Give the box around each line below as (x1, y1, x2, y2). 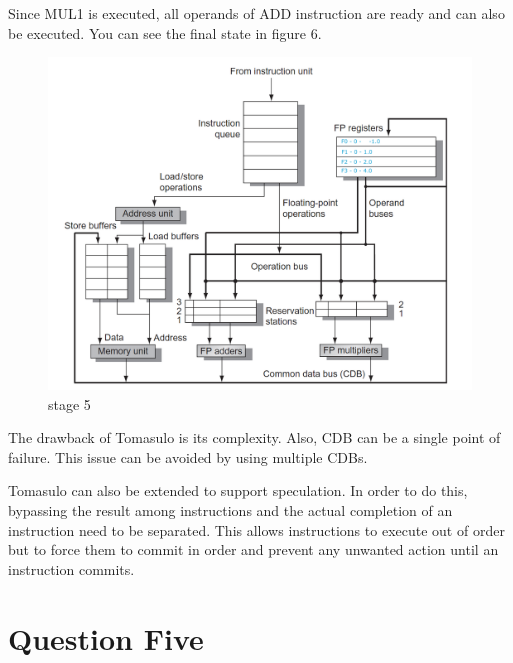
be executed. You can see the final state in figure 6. (8, 22, 322, 43)
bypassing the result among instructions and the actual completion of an (8, 500, 453, 521)
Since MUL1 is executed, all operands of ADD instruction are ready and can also (8, 3, 505, 23)
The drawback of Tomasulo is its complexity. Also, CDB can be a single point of (8, 427, 501, 448)
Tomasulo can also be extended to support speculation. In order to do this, (8, 480, 468, 501)
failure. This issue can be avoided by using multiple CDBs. (8, 446, 368, 467)
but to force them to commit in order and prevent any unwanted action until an (8, 539, 499, 560)
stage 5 (48, 393, 91, 414)
